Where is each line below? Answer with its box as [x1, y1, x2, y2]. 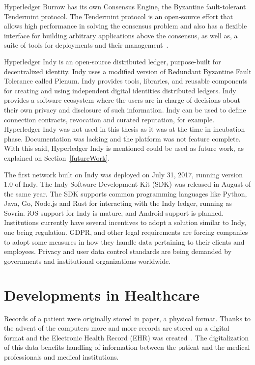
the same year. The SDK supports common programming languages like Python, [4, 188, 247, 198]
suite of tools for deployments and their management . [4, 40, 169, 50]
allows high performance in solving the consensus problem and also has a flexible [4, 21, 247, 31]
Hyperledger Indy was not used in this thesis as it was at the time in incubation [4, 124, 245, 134]
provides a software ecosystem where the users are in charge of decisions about [4, 95, 241, 105]
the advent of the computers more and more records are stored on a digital [4, 323, 229, 333]
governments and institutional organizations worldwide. [4, 255, 171, 266]
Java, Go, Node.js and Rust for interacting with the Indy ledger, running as [4, 198, 232, 208]
